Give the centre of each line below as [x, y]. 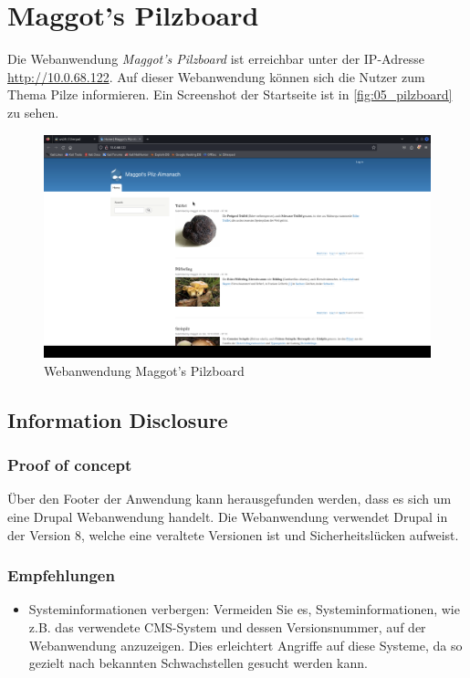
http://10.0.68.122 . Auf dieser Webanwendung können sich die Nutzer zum [216, 76]
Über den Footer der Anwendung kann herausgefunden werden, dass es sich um [230, 499]
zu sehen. [33, 112]
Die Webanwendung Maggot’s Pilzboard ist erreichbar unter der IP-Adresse [216, 59]
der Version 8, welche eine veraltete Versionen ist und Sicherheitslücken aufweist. [233, 534]
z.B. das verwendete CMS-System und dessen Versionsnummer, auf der [227, 626]
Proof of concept [70, 465]
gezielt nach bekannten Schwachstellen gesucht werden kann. [198, 663]
